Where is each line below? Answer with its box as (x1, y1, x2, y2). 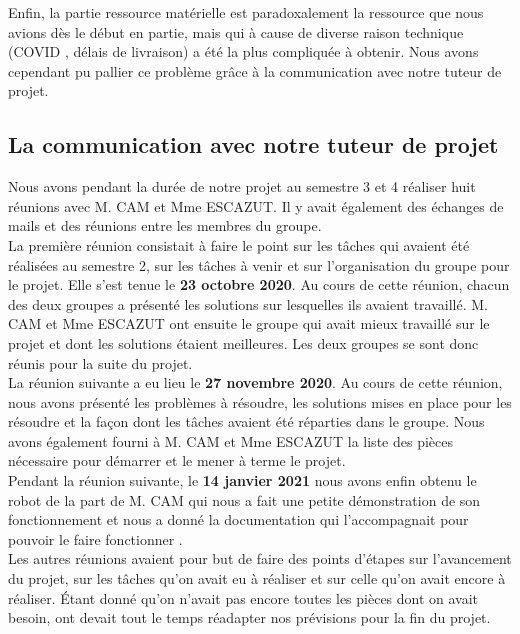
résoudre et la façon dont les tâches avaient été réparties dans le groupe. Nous (8, 411, 485, 432)
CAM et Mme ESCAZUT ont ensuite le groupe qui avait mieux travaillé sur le (8, 313, 490, 334)
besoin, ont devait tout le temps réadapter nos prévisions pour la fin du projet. (8, 607, 491, 628)
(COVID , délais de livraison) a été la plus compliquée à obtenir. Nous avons (8, 41, 479, 62)
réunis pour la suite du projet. (8, 352, 193, 373)
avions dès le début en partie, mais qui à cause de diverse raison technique (8, 21, 464, 42)
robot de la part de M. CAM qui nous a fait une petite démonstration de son (8, 489, 481, 510)
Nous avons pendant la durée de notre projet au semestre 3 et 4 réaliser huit (8, 176, 476, 197)
